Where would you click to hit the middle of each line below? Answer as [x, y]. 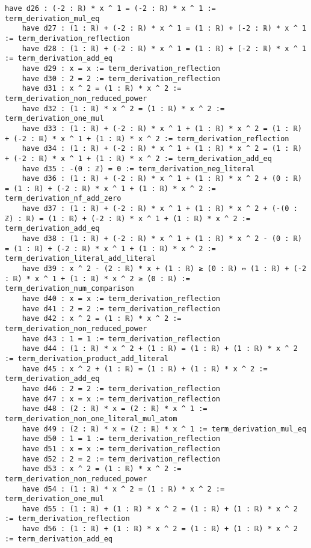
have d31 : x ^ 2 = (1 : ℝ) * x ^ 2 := [102, 89]
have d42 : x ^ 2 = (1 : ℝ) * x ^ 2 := [102, 319]
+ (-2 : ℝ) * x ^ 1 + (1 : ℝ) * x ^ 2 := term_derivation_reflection [147, 139]
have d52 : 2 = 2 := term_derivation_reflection [121, 459]
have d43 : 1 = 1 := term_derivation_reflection [121, 339]
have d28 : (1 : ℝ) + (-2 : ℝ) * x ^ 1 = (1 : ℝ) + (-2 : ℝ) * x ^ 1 [164, 48]
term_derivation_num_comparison [69, 289]
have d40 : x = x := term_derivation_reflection [121, 299]
